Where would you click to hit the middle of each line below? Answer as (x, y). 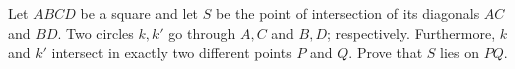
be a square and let (139, 13)
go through (202, 32)
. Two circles (95, 32)
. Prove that (385, 52)
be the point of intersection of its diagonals (347, 13)
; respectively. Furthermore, (411, 32)
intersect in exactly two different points (171, 52)
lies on (459, 52)
